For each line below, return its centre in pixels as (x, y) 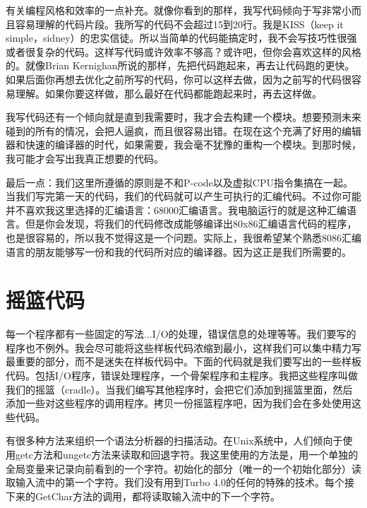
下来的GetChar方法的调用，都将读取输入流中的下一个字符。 (143, 496)
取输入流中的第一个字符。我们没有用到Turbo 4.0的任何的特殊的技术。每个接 (180, 482)
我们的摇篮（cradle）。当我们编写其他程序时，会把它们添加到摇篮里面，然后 (179, 389)
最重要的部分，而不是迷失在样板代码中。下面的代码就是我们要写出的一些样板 (183, 361)
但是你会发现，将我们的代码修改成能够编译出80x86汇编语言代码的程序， (191, 224)
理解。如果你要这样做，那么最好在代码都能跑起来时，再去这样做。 (168, 93)
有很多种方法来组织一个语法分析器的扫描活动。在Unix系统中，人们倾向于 (174, 441)
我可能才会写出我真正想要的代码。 (85, 158)
